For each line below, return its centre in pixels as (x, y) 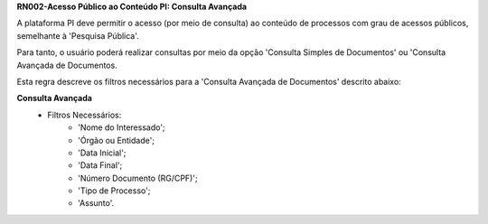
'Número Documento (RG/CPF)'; (138, 178)
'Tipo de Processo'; (114, 191)
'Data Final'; (100, 165)
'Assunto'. (96, 203)
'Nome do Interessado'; (122, 127)
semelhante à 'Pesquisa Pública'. (78, 35)
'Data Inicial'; (102, 153)
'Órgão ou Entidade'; (117, 140)
